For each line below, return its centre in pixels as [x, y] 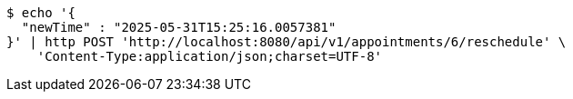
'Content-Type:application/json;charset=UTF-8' [210, 56]
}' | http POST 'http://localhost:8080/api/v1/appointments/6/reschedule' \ [286, 42]
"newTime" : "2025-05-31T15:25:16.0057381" [179, 27]
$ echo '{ [41, 13]
